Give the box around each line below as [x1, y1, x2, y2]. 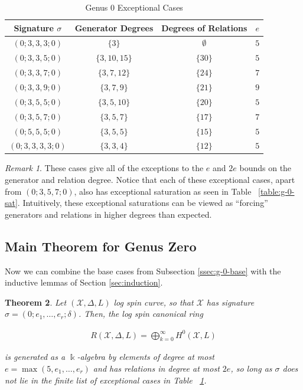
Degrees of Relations [161, 21, 247, 34]
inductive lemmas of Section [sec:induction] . [5, 276, 163, 289]
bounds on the [239, 162, 292, 174]
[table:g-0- [258, 185, 295, 197]
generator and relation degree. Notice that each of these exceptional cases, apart [5, 173, 295, 186]
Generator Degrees [74, 21, 154, 34]
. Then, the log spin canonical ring [78, 307, 203, 320]
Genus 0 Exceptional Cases [85, 1, 183, 13]
